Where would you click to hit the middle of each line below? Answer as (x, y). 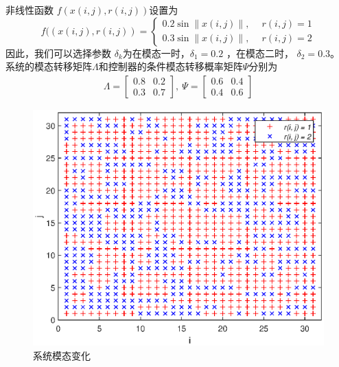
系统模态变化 (62, 355)
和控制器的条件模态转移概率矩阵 (171, 66)
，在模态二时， (260, 53)
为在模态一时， (156, 53)
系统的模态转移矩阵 (49, 66)
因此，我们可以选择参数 (58, 53)
